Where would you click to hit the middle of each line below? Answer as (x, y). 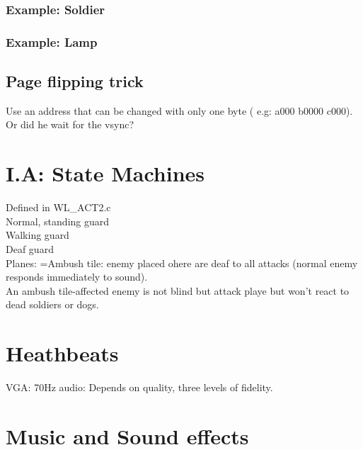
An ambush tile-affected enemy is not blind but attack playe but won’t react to (178, 290)
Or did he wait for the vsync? (70, 124)
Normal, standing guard (58, 221)
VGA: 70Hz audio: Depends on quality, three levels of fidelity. (139, 387)
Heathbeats (62, 353)
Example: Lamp (52, 41)
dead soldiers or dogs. (52, 304)
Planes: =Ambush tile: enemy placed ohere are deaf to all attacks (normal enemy (182, 263)
